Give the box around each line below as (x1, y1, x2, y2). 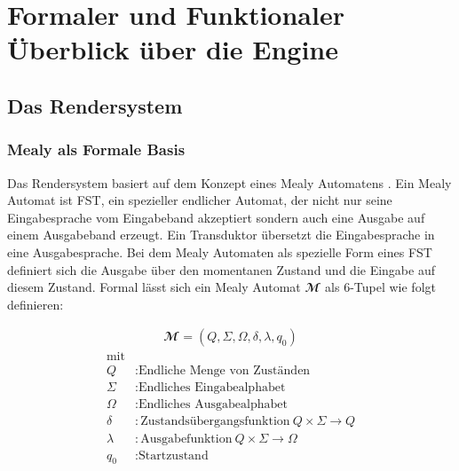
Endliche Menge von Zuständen (138, 365, 311, 378)
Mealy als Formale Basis (7, 138, 186, 161)
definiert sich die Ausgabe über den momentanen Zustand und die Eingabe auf (7, 260, 435, 279)
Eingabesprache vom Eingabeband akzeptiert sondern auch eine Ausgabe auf (7, 208, 425, 226)
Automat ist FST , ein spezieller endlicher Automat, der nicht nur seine (7, 191, 392, 209)
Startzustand (138, 449, 209, 462)
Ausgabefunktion (140, 432, 233, 445)
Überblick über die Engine (7, 31, 338, 67)
